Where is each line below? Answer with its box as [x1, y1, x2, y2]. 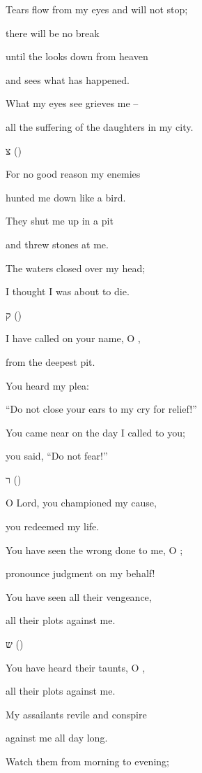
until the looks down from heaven [6, 49, 148, 64]
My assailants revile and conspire [6, 707, 147, 721]
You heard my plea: [6, 378, 89, 392]
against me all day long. [6, 730, 108, 745]
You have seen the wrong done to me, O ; [6, 542, 183, 557]
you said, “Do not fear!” [6, 448, 108, 463]
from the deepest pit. [6, 354, 95, 369]
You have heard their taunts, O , [6, 660, 146, 674]
